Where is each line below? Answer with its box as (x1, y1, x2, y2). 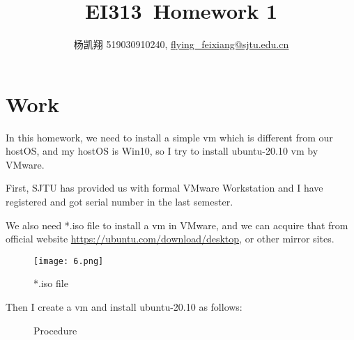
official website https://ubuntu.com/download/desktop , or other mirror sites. (6, 231, 334, 246)
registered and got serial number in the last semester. (6, 194, 233, 209)
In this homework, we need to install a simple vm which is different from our (6, 130, 333, 144)
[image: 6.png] (33, 256, 104, 266)
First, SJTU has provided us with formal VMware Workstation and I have (6, 180, 323, 195)
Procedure (33, 323, 77, 337)
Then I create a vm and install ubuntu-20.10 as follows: (6, 300, 243, 314)
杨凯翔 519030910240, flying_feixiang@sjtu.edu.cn (73, 37, 289, 52)
